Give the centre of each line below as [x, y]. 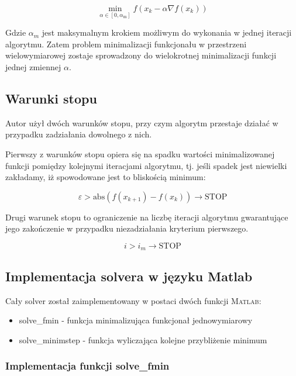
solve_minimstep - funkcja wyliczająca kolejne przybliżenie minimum [143, 339]
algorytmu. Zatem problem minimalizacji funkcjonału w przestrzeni [126, 44]
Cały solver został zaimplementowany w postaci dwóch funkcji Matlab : [133, 300]
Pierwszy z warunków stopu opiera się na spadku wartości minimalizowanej [140, 153]
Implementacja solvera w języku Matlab [129, 276]
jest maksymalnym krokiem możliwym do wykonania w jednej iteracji [167, 32]
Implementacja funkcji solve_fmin [87, 366]
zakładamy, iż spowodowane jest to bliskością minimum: [106, 177]
